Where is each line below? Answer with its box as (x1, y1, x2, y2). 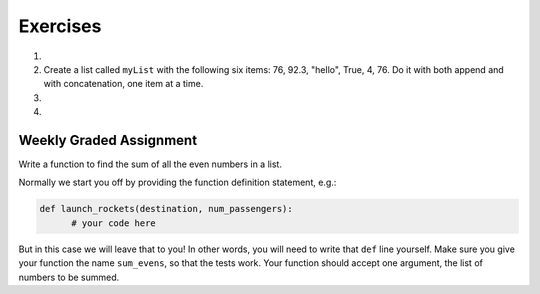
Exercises (18, 15, 102, 37)
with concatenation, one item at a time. (43, 78, 204, 90)
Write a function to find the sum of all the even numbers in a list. (18, 158, 282, 170)
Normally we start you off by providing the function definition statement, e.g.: (18, 176, 337, 189)
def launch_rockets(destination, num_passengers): (39, 203, 294, 215)
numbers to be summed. (18, 271, 120, 283)
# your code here (71, 217, 157, 229)
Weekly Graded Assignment (18, 131, 198, 149)
